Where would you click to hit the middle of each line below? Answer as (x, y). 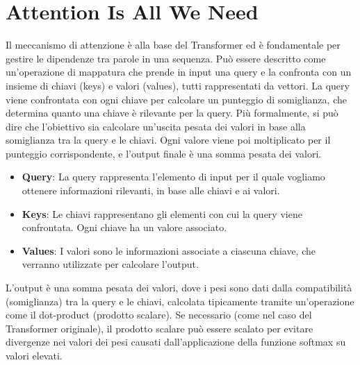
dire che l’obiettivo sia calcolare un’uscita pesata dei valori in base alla (156, 126)
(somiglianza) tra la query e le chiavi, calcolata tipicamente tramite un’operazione (180, 301)
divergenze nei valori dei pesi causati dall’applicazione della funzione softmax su (176, 342)
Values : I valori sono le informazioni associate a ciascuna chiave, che (169, 250)
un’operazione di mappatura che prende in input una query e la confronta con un (179, 72)
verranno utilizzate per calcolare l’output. (110, 264)
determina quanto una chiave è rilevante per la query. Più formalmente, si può (172, 113)
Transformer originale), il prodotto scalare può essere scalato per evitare (159, 328)
